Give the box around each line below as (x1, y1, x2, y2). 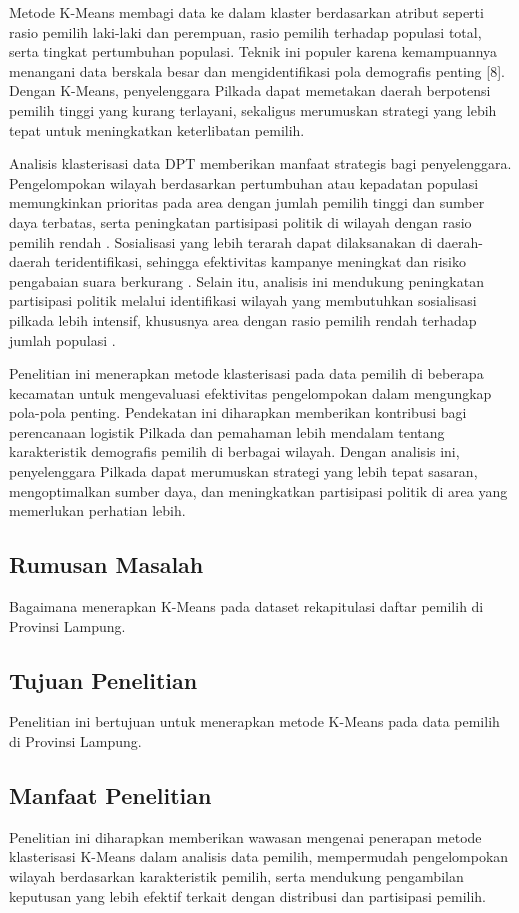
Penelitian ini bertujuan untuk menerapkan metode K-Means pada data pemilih (9, 711, 500, 732)
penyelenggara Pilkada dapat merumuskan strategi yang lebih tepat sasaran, (9, 461, 478, 482)
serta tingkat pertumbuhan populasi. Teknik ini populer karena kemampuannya (9, 41, 498, 62)
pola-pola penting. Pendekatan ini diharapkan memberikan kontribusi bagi (9, 402, 467, 423)
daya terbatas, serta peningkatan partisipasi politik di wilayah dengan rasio (9, 211, 472, 232)
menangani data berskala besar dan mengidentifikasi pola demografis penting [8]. (9, 60, 505, 81)
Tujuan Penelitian (9, 664, 198, 695)
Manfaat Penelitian (9, 780, 212, 811)
